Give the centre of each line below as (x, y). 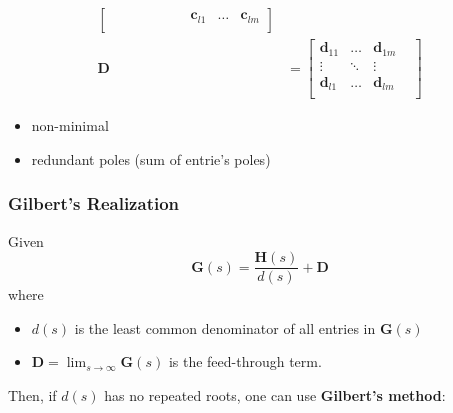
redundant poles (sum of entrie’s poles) (151, 158)
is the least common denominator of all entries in (225, 327)
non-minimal (70, 125)
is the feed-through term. (245, 361)
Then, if (32, 394)
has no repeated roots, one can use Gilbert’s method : (275, 394)
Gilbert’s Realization (94, 203)
